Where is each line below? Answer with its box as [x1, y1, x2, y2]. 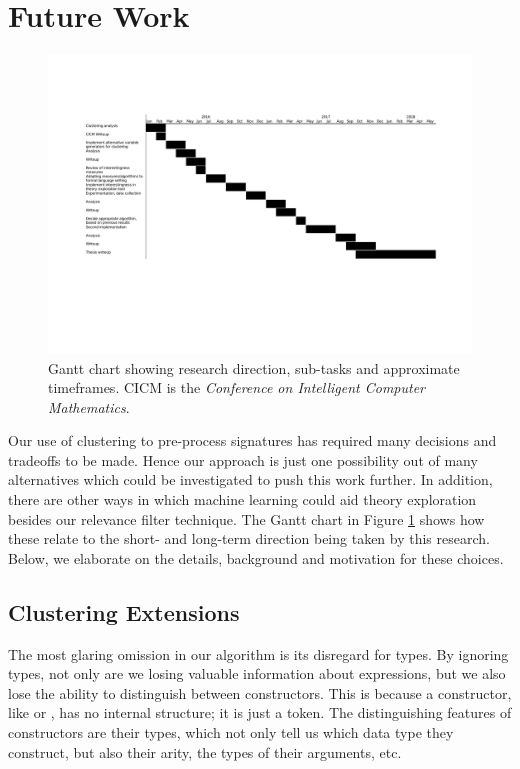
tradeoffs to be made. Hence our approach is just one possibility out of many [8, 449, 478, 470]
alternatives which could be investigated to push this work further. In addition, [8, 469, 493, 490]
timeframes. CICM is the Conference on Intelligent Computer [48, 377, 425, 398]
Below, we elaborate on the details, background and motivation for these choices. [8, 547, 504, 568]
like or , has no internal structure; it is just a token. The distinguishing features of [8, 702, 512, 723]
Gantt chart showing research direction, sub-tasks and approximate [48, 357, 460, 378]
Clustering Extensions [8, 596, 240, 627]
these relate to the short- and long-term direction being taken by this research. [8, 528, 490, 549]
